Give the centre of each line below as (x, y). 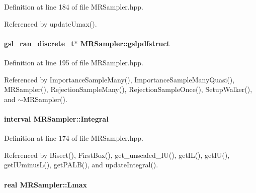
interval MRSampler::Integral (56, 118)
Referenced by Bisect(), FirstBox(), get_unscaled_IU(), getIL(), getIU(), (117, 155)
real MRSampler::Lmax (46, 184)
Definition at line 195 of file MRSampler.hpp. (74, 62)
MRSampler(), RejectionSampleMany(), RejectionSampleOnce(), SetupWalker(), (128, 89)
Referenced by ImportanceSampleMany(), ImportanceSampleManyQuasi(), (119, 79)
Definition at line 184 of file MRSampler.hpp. (74, 7)
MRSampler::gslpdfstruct (125, 43)
